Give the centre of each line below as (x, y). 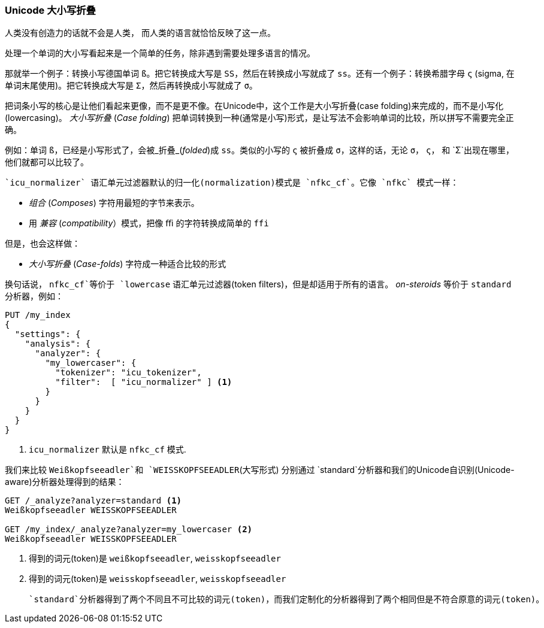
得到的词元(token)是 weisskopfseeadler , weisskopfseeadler (158, 579)
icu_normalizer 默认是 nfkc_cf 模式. (108, 450)
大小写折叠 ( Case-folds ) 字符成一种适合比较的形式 (128, 264)
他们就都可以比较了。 (47, 162)
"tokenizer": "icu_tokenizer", (129, 373)
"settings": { (48, 334)
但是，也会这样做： (43, 244)
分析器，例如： (34, 296)
